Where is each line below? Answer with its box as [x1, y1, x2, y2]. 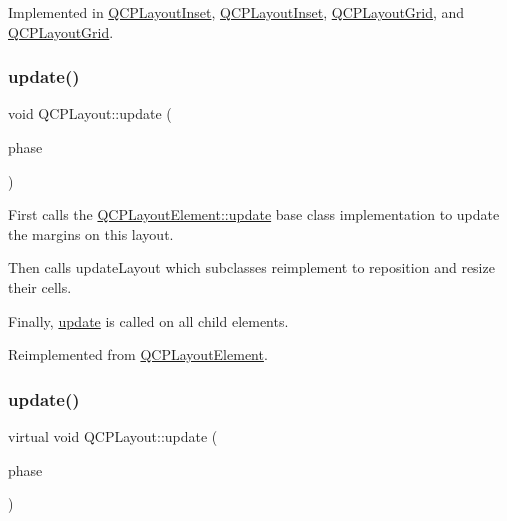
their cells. [8, 276, 72, 297]
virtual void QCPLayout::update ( [8, 425, 218, 446]
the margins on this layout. [8, 223, 174, 244]
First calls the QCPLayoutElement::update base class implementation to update [8, 204, 500, 225]
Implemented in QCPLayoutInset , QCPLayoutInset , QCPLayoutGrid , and [8, 2, 465, 22]
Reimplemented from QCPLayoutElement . [8, 344, 268, 365]
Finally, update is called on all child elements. [8, 310, 289, 331]
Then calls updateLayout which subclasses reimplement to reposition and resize [8, 257, 495, 278]
